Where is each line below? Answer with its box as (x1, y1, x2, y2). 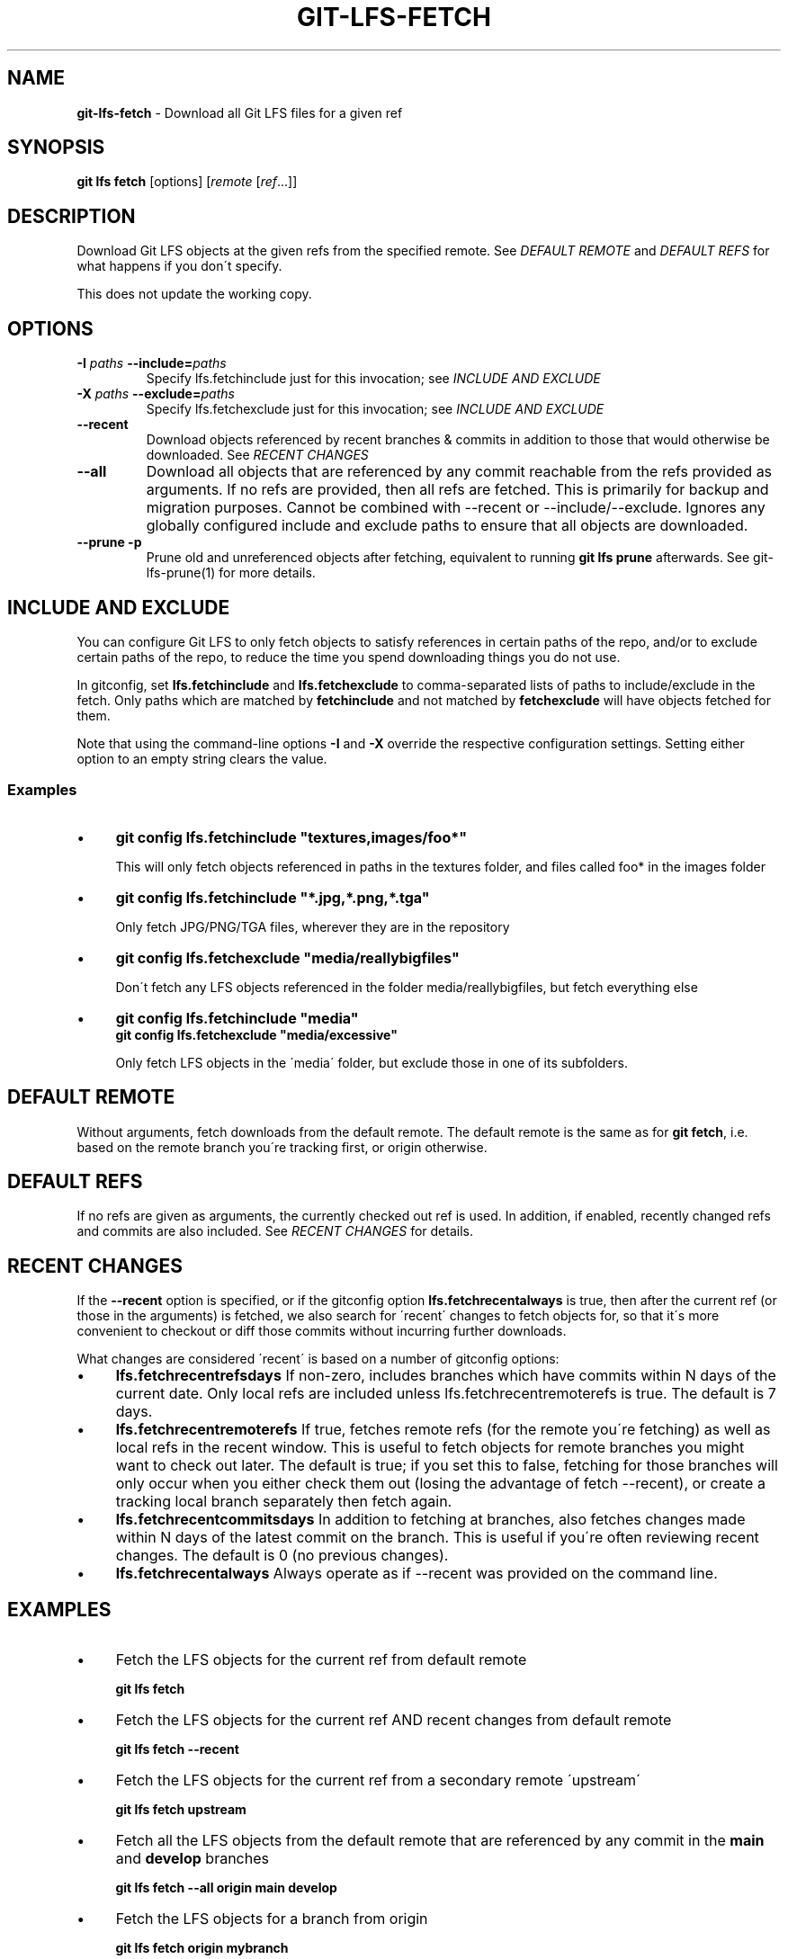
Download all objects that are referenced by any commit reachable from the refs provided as (146, 462, 773, 481)
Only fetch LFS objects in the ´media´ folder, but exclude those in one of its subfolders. (115, 1054, 628, 1070)
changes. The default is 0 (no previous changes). (115, 1546, 449, 1565)
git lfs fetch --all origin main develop (115, 1880, 337, 1896)
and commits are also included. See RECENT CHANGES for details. (76, 1223, 473, 1239)
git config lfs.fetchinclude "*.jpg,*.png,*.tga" (115, 888, 430, 907)
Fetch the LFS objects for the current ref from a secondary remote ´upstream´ (115, 1771, 641, 1790)
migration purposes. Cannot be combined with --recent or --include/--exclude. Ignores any (146, 498, 766, 517)
